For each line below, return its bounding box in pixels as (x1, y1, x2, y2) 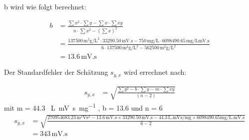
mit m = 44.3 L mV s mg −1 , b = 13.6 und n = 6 (4, 101, 163, 113)
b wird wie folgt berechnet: (4, 1, 86, 11)
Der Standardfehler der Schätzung (4, 67, 108, 77)
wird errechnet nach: (123, 67, 187, 77)
